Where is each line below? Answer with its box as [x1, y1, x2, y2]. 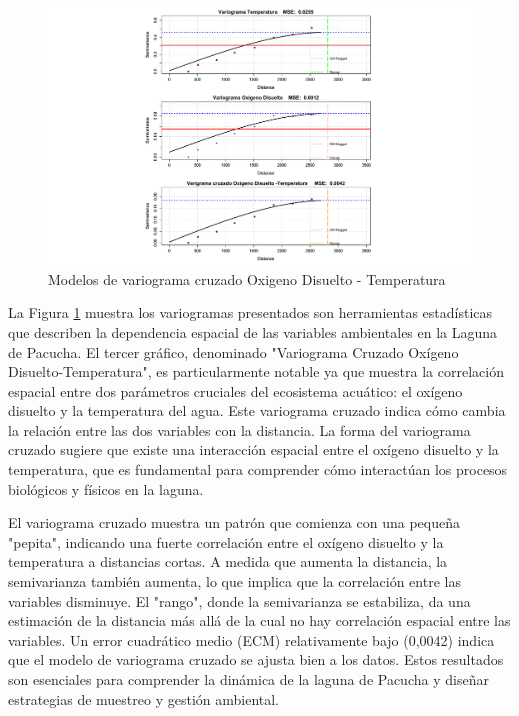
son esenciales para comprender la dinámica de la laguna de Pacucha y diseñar [8, 669, 489, 689]
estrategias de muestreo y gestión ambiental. [8, 688, 280, 709]
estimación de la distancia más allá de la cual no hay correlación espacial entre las [8, 610, 511, 631]
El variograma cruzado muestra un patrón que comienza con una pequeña [8, 512, 460, 533]
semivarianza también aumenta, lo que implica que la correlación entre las [8, 571, 461, 592]
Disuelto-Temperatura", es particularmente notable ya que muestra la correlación [8, 361, 504, 382]
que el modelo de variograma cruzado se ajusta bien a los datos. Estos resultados [8, 649, 504, 670]
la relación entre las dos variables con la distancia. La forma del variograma [8, 419, 471, 440]
